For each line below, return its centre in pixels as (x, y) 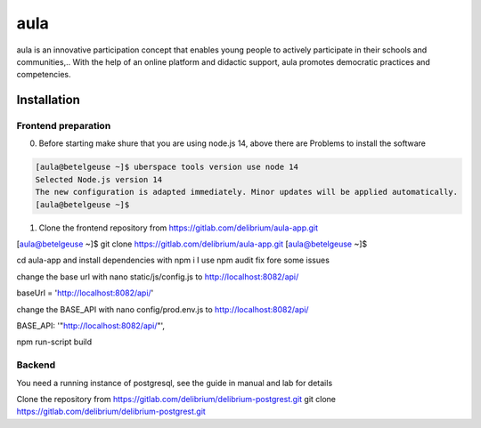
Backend (36, 365)
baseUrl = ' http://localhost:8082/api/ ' (85, 293)
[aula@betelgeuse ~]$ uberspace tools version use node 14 (167, 167)
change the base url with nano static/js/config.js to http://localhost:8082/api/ (158, 277)
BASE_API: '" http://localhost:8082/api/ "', (90, 326)
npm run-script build (54, 342)
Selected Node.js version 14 (99, 179)
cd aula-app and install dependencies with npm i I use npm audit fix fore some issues (173, 260)
